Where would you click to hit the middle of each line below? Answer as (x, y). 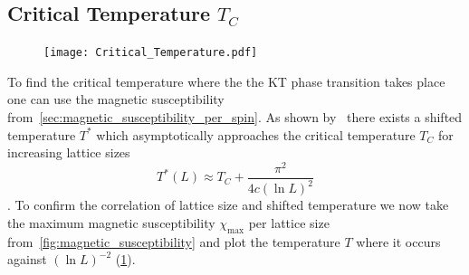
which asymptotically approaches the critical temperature (256, 134)
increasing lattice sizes (69, 152)
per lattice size (289, 222)
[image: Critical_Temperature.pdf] (151, 53)
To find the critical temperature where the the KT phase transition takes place (226, 81)
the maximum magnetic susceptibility (111, 222)
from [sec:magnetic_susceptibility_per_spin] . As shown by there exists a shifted (235, 117)
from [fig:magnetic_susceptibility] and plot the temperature (174, 241)
